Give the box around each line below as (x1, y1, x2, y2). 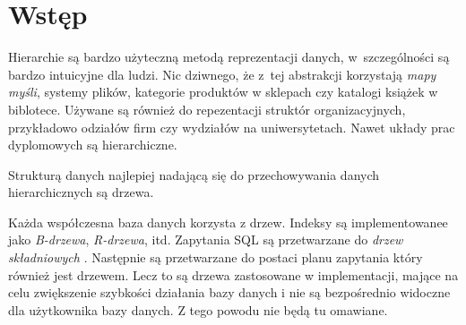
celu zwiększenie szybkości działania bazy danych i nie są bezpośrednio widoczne (8, 283, 451, 302)
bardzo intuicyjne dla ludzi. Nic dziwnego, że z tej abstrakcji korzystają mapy (8, 64, 436, 83)
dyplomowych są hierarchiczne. (8, 135, 177, 154)
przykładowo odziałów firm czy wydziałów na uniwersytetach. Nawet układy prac (8, 117, 455, 136)
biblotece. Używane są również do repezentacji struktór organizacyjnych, (8, 99, 406, 118)
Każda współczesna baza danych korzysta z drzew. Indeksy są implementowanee (8, 212, 448, 231)
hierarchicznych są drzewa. (8, 183, 154, 201)
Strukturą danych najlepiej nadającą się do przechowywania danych (8, 165, 380, 184)
